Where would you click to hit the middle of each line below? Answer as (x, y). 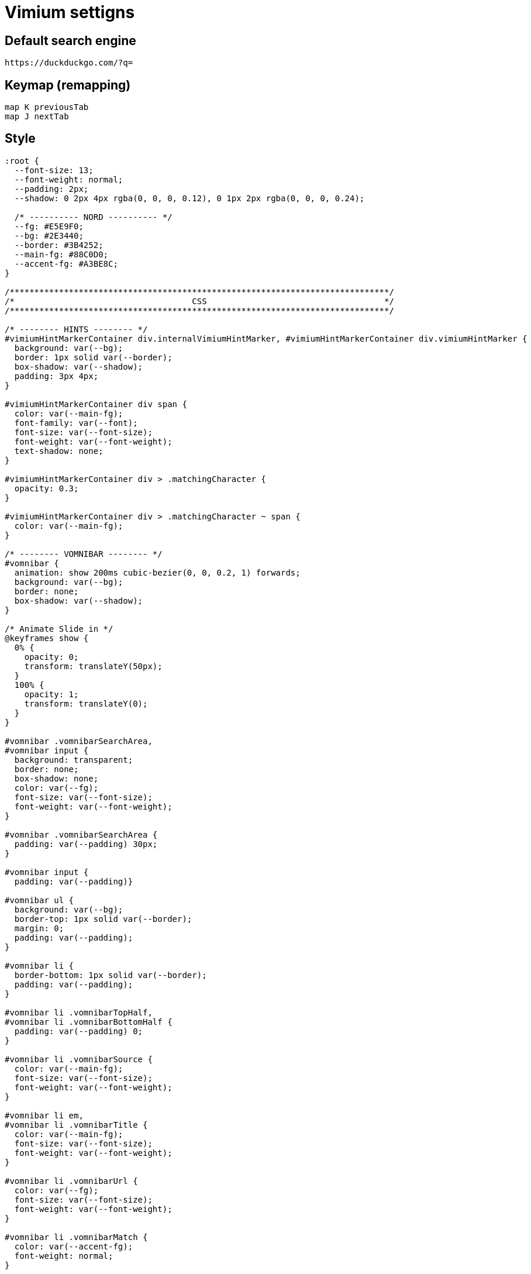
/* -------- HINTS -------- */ (76, 329)
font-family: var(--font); (76, 423)
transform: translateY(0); (86, 703)
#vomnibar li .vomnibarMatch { (76, 1237)
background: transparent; (74, 760)
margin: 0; (39, 928)
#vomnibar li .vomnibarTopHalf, (79, 1012)
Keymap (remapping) (68, 85)
